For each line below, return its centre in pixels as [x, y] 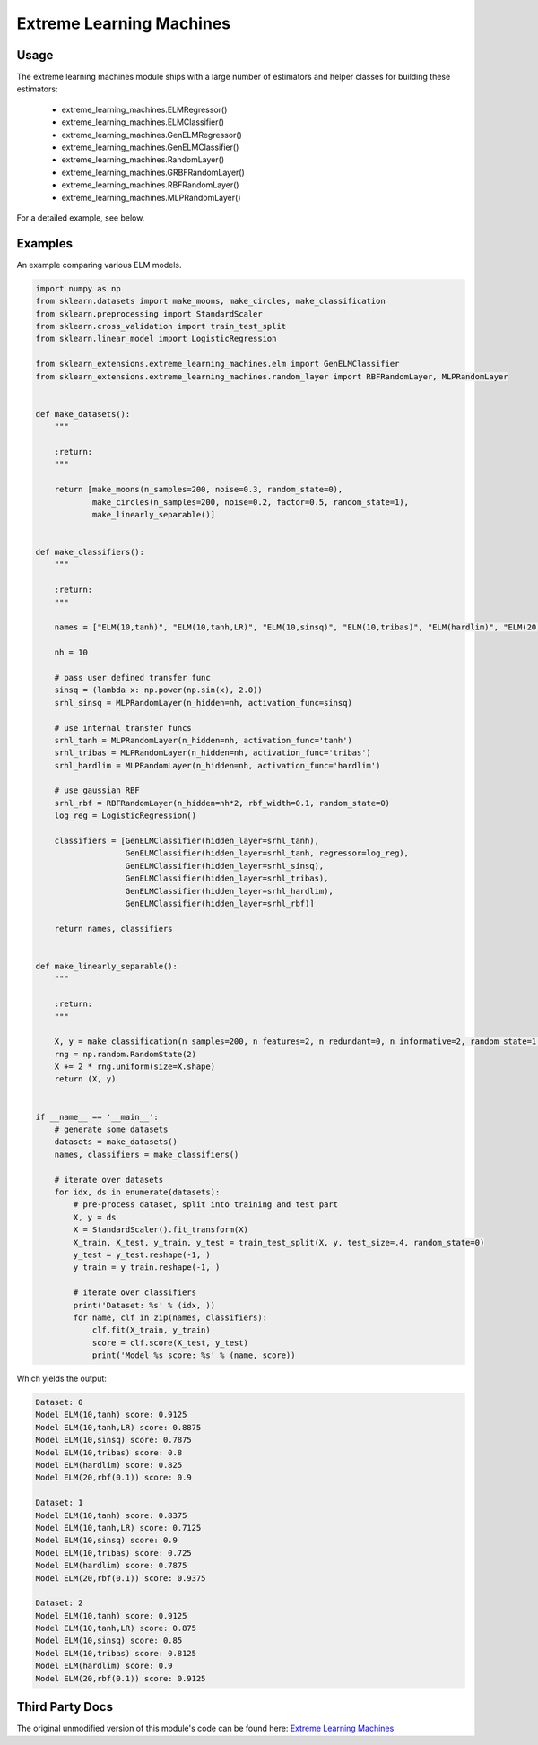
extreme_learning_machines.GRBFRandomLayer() [153, 172]
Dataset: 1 [59, 1503]
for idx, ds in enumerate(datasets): [137, 1192]
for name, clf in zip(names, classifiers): [170, 1317]
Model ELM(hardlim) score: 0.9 [104, 1666]
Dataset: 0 [59, 1402]
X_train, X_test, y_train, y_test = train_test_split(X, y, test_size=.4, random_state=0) [279, 1242]
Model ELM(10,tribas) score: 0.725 [113, 1553]
